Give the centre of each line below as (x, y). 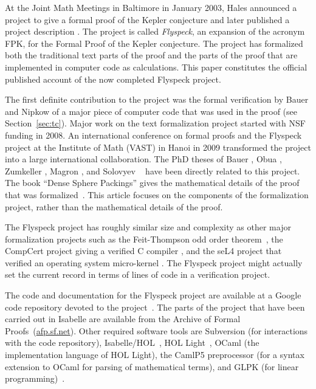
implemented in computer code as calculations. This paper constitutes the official (156, 67)
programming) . (35, 378)
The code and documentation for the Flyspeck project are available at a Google (153, 295)
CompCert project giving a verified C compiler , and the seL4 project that (143, 251)
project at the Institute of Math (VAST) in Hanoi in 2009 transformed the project (158, 147)
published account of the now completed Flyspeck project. (113, 79)
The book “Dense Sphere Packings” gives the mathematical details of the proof (152, 183)
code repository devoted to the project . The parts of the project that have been (155, 307)
